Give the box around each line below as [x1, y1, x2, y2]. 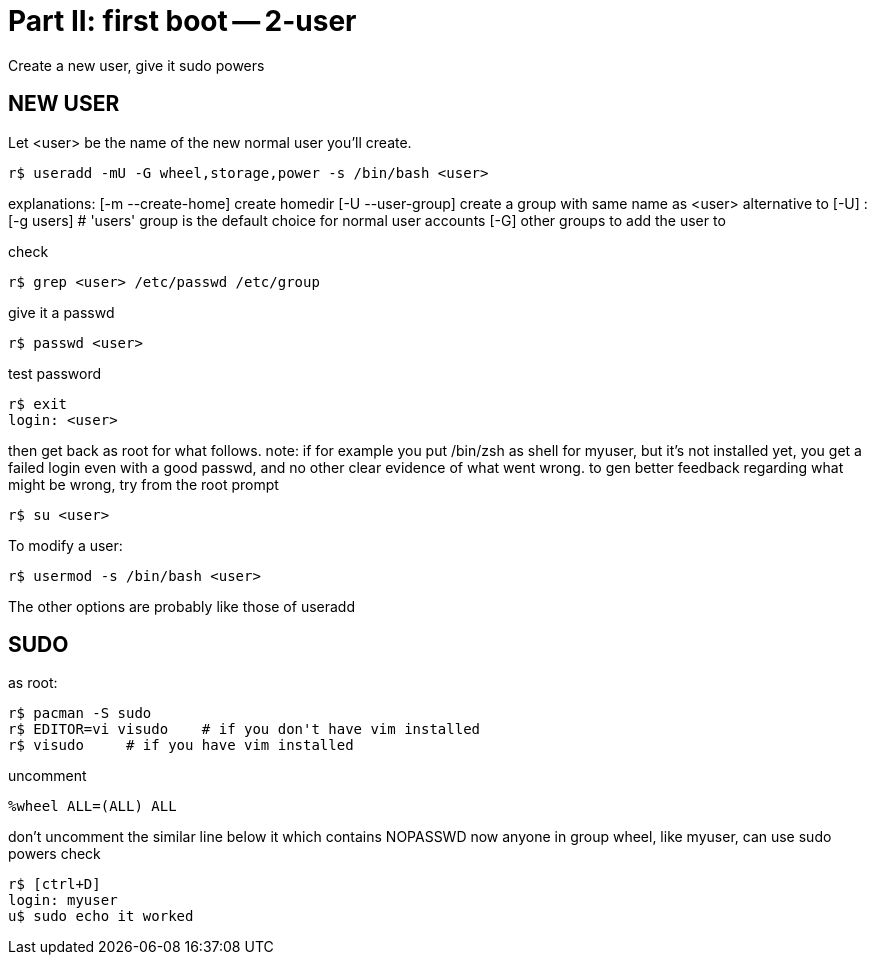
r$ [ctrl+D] [8, 876, 101, 893]
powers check [8, 845, 101, 863]
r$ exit [8, 395, 68, 412]
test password [8, 364, 102, 382]
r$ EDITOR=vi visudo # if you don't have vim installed [8, 721, 481, 738]
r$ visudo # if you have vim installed [8, 737, 354, 754]
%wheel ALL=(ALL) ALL [8, 798, 177, 815]
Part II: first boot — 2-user [8, 4, 357, 38]
